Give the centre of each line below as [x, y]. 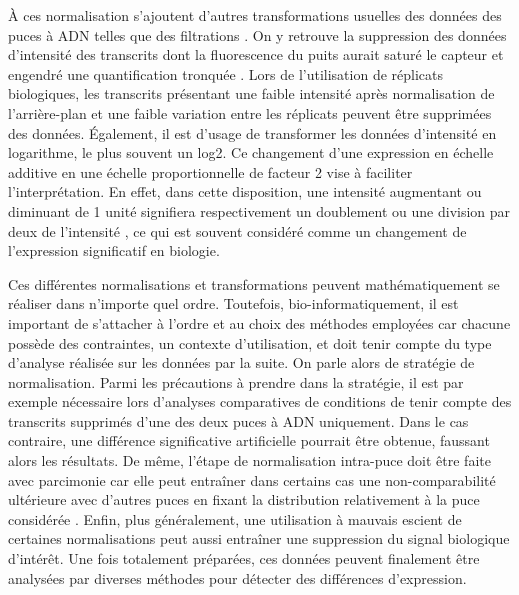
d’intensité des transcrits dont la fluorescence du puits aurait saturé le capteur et [256, 54]
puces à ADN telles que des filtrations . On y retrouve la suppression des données [257, 34]
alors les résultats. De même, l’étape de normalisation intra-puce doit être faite [249, 460]
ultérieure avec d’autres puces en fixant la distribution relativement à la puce [244, 499]
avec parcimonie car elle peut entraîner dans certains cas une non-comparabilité [252, 479]
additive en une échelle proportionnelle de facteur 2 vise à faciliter [210, 171]
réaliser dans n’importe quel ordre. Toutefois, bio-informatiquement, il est [233, 303]
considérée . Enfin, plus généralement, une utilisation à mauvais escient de [235, 518]
